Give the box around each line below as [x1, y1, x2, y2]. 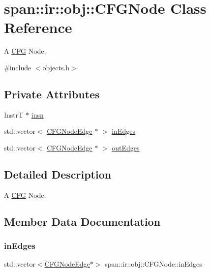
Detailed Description [4, 166, 112, 181]
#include [4, 62, 31, 72]
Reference [4, 17, 72, 37]
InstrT [4, 109, 24, 120]
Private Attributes [4, 86, 100, 101]
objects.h [42, 62, 70, 72]
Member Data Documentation [4, 213, 161, 229]
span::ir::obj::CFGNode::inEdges [105, 259, 202, 269]
